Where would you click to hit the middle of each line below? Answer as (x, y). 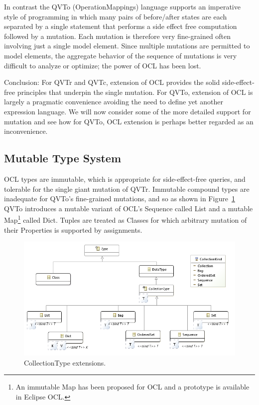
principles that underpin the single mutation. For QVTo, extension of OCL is (135, 92)
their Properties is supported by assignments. (73, 229)
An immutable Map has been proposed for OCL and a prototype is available (132, 387)
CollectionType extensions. (65, 362)
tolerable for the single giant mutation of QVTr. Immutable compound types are (127, 189)
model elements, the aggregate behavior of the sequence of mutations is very (121, 55)
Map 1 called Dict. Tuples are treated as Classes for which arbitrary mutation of (126, 219)
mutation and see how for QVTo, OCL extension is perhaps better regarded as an (129, 121)
